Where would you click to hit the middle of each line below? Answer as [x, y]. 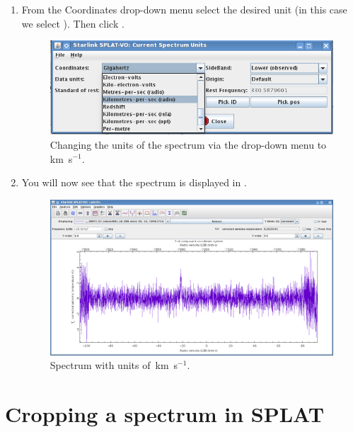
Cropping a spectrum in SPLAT [165, 414]
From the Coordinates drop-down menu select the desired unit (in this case [184, 9]
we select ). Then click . [73, 23]
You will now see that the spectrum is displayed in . [134, 182]
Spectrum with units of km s [114, 365]
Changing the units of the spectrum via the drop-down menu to [188, 144]
